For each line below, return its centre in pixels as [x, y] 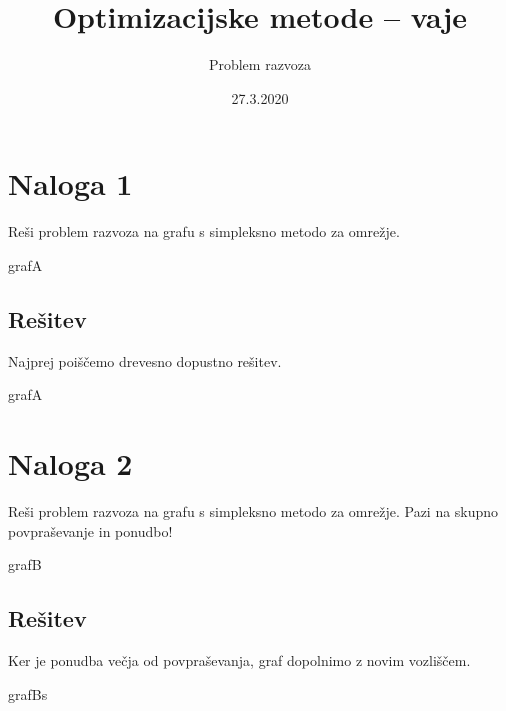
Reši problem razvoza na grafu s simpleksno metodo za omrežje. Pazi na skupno [253, 510]
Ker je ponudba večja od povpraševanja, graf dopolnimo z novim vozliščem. [239, 659]
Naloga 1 [70, 183]
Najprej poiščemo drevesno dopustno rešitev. [145, 360]
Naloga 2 [70, 463]
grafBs [28, 693]
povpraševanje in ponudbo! [90, 530]
